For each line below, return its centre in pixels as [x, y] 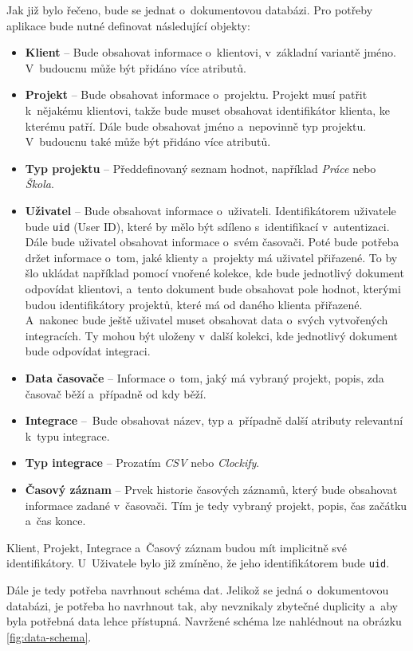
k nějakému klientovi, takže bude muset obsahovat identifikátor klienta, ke [207, 110]
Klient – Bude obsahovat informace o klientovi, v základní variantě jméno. [211, 52]
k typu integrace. [67, 435]
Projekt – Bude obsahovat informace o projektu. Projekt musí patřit [196, 94]
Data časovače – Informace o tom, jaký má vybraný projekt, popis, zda [205, 377]
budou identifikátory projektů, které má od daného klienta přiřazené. [194, 304]
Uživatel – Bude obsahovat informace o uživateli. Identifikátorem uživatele [210, 210]
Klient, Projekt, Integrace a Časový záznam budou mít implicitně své [177, 547]
